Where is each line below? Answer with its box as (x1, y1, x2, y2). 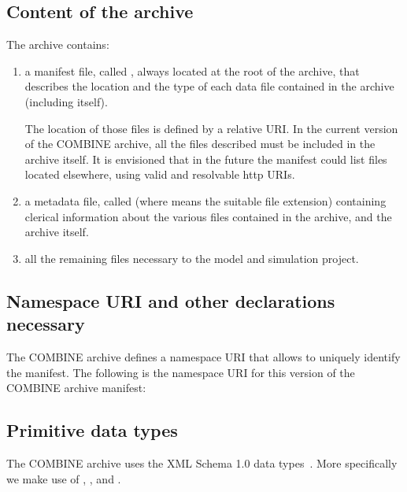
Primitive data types (6, 418, 178, 442)
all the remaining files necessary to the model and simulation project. (24, 250, 359, 266)
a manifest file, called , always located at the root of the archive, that (24, 62, 360, 79)
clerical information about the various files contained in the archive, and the (24, 208, 392, 224)
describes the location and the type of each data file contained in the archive (24, 78, 394, 94)
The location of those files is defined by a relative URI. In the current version (24, 120, 398, 136)
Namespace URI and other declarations (6, 288, 335, 313)
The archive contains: (6, 36, 109, 53)
